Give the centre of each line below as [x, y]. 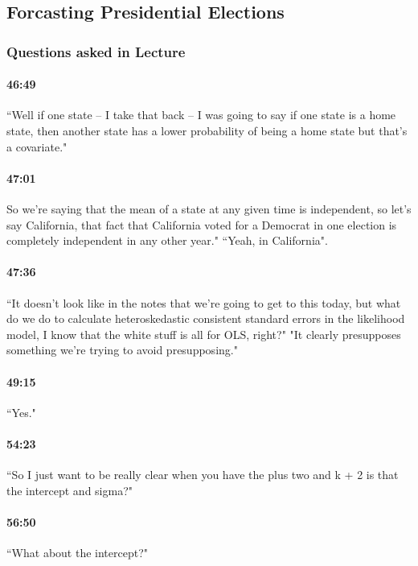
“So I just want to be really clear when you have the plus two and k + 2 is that [203, 475]
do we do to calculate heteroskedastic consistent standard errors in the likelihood [206, 318]
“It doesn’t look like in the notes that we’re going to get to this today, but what [204, 302]
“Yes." [21, 412]
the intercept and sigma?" [70, 490]
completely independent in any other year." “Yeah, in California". [167, 240]
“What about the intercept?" [78, 553]
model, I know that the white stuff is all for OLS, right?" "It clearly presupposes [204, 334]
